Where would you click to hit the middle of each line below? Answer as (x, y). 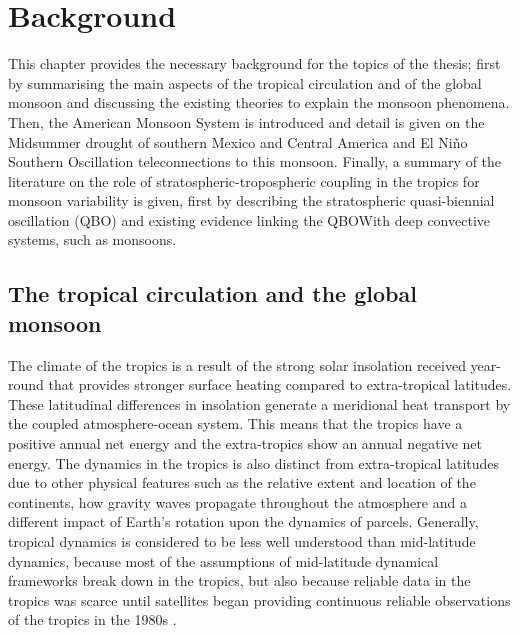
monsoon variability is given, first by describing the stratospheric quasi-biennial (251, 200)
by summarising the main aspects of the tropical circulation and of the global (245, 82)
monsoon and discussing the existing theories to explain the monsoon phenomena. (259, 102)
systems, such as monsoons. (92, 239)
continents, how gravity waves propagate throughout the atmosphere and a (237, 501)
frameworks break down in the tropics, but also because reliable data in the (239, 580)
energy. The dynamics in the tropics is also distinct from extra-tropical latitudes (254, 462)
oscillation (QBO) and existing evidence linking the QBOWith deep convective (249, 219)
